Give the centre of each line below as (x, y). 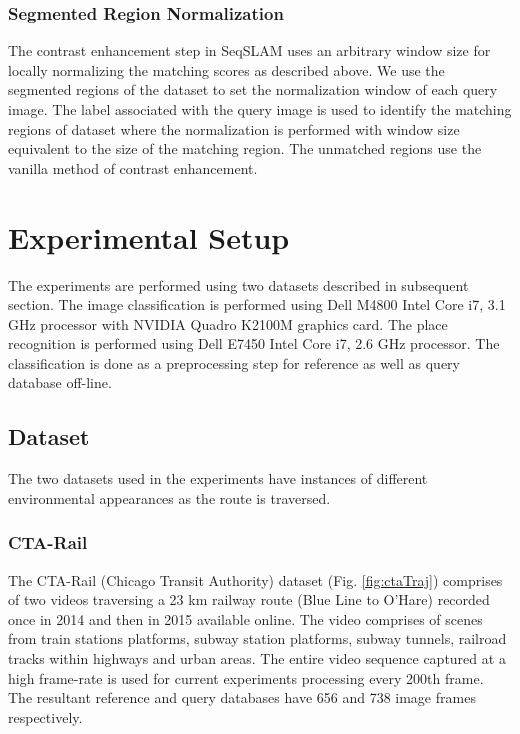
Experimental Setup (149, 236)
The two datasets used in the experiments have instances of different (218, 478)
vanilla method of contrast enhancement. (133, 167)
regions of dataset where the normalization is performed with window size (234, 128)
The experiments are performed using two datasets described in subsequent (238, 284)
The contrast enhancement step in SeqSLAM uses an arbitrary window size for (249, 50)
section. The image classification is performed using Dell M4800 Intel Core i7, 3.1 (257, 304)
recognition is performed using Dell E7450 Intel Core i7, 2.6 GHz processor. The (254, 343)
